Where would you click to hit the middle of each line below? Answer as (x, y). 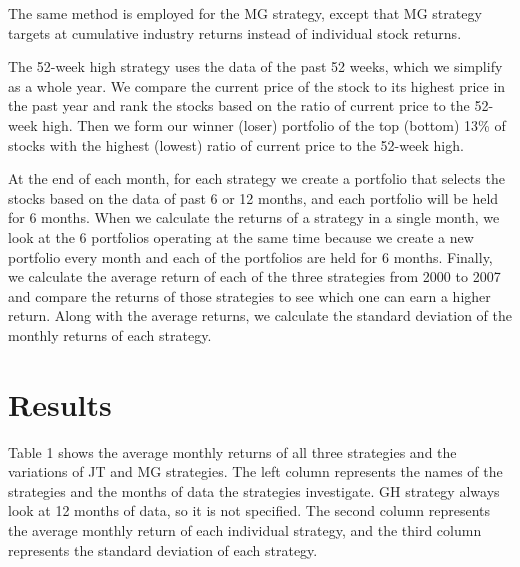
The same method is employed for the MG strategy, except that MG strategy (245, 13)
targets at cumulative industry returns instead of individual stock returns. (235, 32)
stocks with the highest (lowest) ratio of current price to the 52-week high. (236, 144)
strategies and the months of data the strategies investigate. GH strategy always (254, 490)
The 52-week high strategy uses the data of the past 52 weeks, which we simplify (255, 66)
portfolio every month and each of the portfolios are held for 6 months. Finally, (250, 256)
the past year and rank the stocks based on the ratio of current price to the (239, 105)
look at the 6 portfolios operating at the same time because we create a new (241, 236)
